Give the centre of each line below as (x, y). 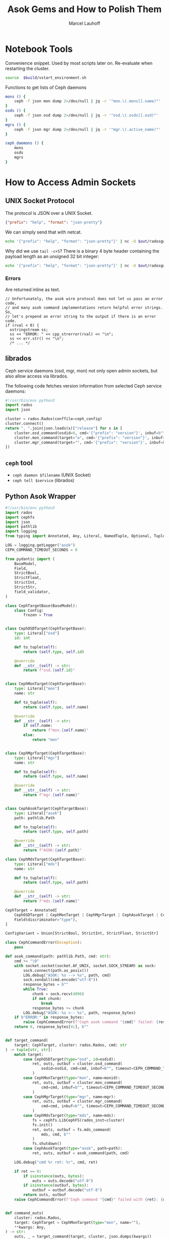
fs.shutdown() (47, 1144)
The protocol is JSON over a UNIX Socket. (49, 213)
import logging (21, 532)
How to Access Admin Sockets (70, 182)
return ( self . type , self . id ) (54, 652)
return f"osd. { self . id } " (49, 671)
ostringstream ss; (29, 329)
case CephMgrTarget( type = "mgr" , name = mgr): (69, 1097)
